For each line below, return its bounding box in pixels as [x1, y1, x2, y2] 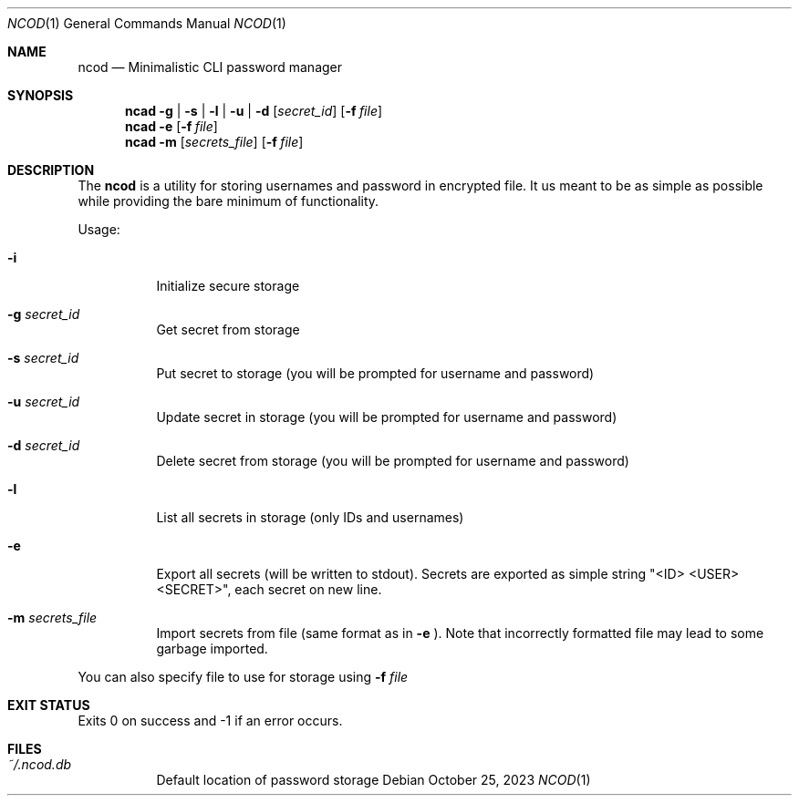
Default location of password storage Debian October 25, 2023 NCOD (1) [156, 772, 591, 788]
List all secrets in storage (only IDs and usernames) [156, 510, 464, 525]
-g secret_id [7, 306, 80, 322]
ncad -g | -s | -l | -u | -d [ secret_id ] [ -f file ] [125, 103, 383, 118]
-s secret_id [7, 350, 79, 365]
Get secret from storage [156, 322, 300, 337]
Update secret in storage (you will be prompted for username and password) [156, 409, 617, 425]
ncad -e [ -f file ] [125, 118, 218, 134]
